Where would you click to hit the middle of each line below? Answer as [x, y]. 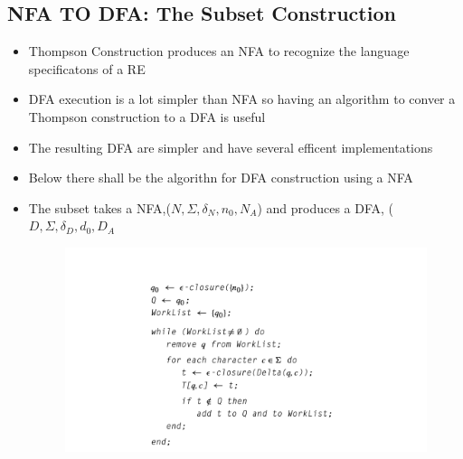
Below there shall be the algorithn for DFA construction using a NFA [221, 178]
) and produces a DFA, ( [326, 207]
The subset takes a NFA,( [99, 207]
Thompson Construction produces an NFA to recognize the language [219, 51]
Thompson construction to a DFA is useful [147, 116]
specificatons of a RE [87, 68]
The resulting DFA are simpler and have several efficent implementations [231, 147]
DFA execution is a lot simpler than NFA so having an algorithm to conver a [242, 99]
